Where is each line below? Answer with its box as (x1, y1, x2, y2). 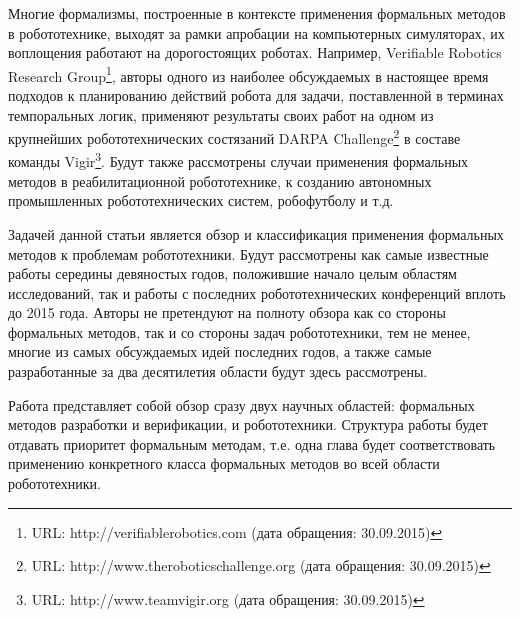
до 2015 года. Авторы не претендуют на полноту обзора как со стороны (8, 302, 446, 323)
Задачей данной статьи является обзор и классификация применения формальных (8, 223, 504, 244)
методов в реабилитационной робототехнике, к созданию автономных (8, 170, 432, 191)
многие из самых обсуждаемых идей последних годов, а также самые (8, 341, 432, 362)
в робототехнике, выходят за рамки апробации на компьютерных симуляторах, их (8, 22, 505, 43)
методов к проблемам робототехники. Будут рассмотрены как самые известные (8, 243, 489, 264)
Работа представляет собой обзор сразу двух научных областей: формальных (8, 394, 475, 415)
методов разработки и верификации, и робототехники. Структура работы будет (8, 414, 488, 435)
